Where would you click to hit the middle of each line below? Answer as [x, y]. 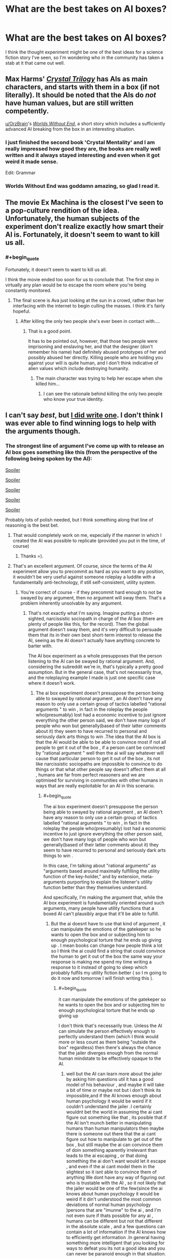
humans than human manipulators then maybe [115, 1128]
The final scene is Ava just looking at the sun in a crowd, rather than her [88, 300]
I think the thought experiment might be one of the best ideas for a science [84, 52]
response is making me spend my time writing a [101, 962]
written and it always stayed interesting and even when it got [82, 155]
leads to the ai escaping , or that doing [107, 1156]
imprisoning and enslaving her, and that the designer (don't [90, 346]
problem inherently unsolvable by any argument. [71, 603]
